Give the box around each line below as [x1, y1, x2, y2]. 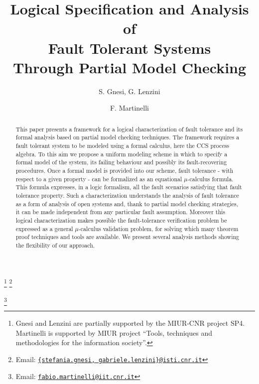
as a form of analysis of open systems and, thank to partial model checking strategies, [15, 199, 238, 208]
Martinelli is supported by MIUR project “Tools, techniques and [15, 327, 213, 338]
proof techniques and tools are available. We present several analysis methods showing [15, 233, 239, 241]
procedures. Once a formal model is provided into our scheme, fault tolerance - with [15, 166, 234, 174]
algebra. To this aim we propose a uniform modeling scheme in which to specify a [15, 149, 228, 158]
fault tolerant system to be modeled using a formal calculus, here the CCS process [15, 141, 230, 149]
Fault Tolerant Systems [48, 37, 211, 58]
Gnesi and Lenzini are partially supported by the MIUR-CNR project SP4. [15, 318, 245, 328]
